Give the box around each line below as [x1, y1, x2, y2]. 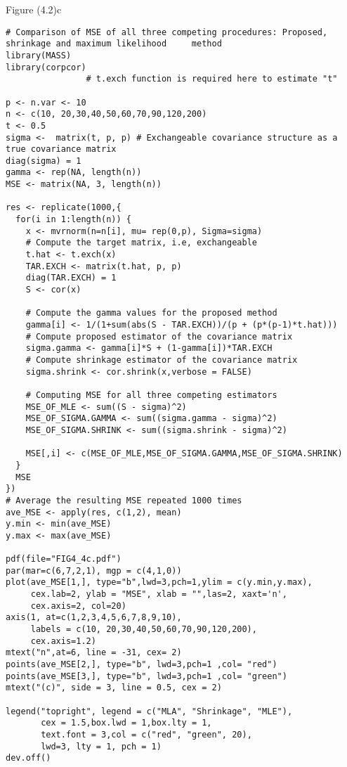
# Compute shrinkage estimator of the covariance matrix [25, 354, 298, 365]
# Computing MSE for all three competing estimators [25, 389, 277, 400]
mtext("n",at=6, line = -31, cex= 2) [6, 647, 182, 658]
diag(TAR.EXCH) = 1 [25, 273, 117, 283]
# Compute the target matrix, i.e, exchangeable [25, 238, 257, 248]
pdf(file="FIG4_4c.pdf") [6, 554, 122, 565]
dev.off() [6, 753, 51, 763]
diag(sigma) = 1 [6, 155, 81, 166]
